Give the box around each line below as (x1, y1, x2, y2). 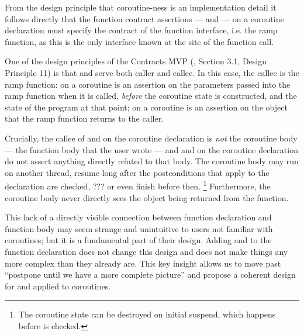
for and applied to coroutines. (5, 279, 111, 292)
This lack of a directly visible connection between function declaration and (5, 211, 272, 223)
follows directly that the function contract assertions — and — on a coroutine (5, 12, 284, 25)
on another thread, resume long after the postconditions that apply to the (5, 166, 270, 178)
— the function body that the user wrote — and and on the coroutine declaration (5, 143, 298, 156)
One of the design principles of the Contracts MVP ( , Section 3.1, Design (5, 55, 267, 67)
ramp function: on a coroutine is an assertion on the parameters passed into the (5, 78, 291, 90)
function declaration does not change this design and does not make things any (5, 245, 288, 257)
